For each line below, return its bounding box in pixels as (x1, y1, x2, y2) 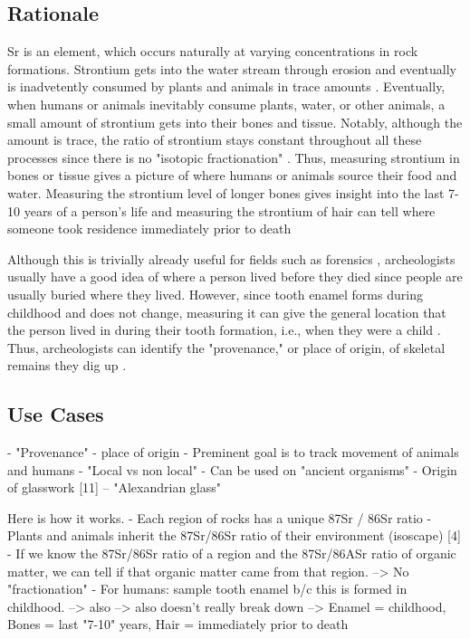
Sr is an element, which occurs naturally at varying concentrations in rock (7, 42, 418, 61)
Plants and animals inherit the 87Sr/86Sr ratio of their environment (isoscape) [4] (7, 526, 461, 545)
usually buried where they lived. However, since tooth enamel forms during (7, 284, 423, 303)
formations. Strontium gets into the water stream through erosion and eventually (7, 59, 457, 78)
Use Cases (7, 400, 104, 428)
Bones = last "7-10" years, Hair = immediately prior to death (7, 615, 349, 634)
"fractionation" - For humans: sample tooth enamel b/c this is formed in (7, 579, 408, 598)
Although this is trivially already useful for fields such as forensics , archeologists (7, 249, 456, 268)
